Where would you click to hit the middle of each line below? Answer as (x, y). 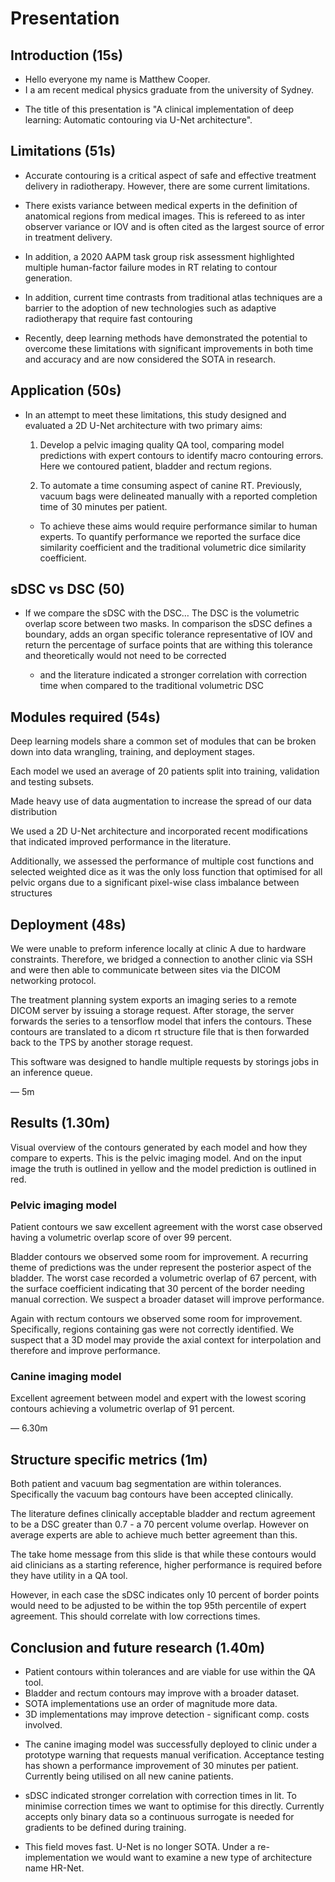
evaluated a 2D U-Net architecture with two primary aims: (143, 425)
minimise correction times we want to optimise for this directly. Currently (174, 1806)
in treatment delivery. (68, 237)
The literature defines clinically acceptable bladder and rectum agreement (163, 1514)
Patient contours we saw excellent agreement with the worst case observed (166, 1227)
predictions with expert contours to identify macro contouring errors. (181, 455)
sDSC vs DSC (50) (67, 589)
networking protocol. (53, 981)
